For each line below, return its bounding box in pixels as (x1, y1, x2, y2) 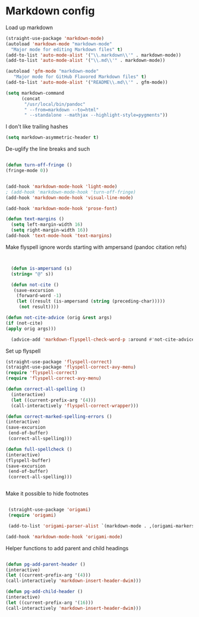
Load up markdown (5, 24, 53, 31)
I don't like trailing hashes (5, 123, 68, 130)
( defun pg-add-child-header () (5, 588, 83, 595)
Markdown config (5, 4, 95, 18)
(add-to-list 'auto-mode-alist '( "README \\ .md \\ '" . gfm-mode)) (5, 79, 168, 86)
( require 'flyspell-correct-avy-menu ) (5, 375, 102, 382)
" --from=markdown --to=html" (24, 107, 99, 113)
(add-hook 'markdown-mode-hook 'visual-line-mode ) (5, 195, 134, 201)
